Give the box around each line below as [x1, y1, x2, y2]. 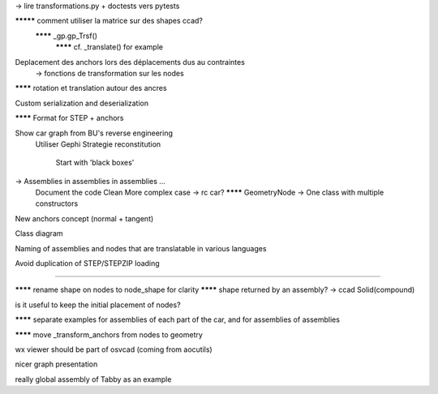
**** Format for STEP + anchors [15, 113, 124, 123]
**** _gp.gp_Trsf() [35, 31, 97, 41]
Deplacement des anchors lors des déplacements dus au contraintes [15, 57, 245, 66]
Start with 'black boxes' [55, 158, 135, 168]
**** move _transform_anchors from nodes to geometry [15, 329, 203, 340]
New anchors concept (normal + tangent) [15, 213, 154, 223]
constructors [35, 199, 79, 208]
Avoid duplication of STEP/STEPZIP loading [15, 259, 160, 268]
